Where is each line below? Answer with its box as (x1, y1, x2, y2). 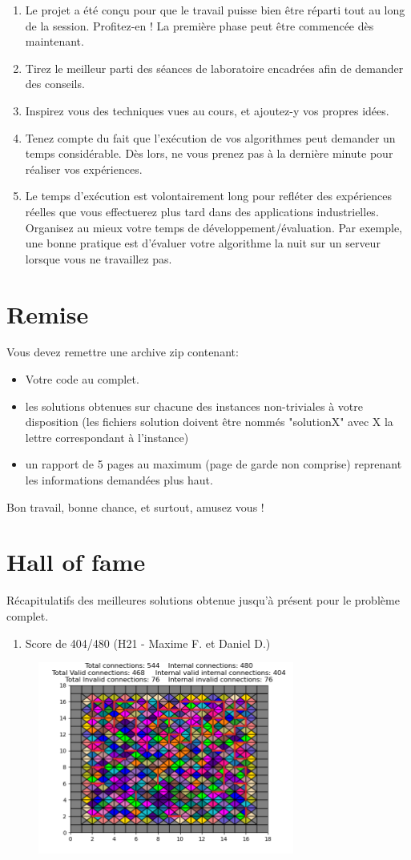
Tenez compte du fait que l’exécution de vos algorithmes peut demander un (25, 129, 396, 146)
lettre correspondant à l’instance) (25, 428, 189, 445)
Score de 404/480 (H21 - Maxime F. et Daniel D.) (25, 634, 271, 651)
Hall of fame (6, 545, 146, 578)
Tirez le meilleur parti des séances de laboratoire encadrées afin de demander (25, 59, 404, 76)
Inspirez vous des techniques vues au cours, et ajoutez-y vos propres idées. (25, 102, 389, 119)
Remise (6, 297, 89, 330)
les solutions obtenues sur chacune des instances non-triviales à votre (25, 397, 363, 414)
